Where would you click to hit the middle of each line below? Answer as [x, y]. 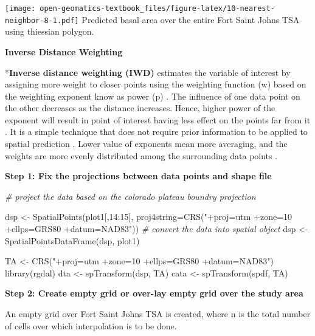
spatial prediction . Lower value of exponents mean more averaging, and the [146, 144]
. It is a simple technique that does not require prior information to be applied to [156, 132]
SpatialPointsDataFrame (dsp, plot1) [72, 240]
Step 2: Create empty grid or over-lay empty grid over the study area [154, 293]
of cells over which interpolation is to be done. [91, 325]
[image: [20, 9]
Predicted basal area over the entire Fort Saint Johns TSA [191, 19]
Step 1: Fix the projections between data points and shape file [138, 176]
